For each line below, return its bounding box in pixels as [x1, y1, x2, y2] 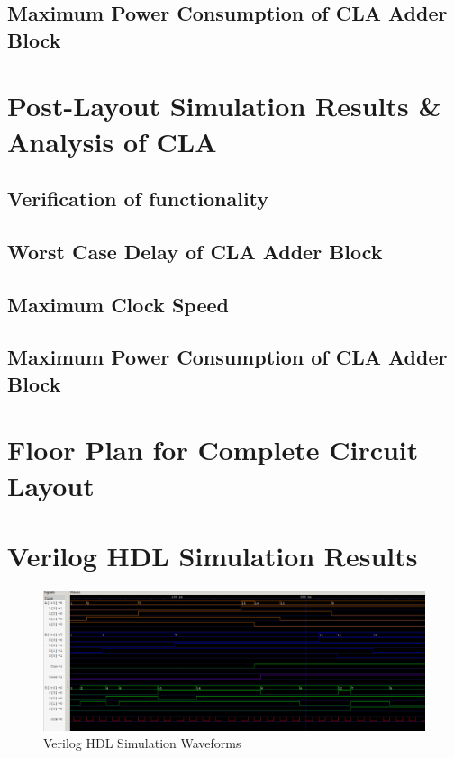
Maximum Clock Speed [7, 290, 229, 318]
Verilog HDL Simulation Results [7, 537, 418, 573]
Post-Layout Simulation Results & [7, 87, 441, 124]
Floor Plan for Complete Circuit [7, 431, 419, 468]
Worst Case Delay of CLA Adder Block [7, 237, 383, 265]
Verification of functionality [7, 185, 269, 212]
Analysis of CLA [7, 122, 217, 159]
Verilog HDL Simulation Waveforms [43, 734, 241, 753]
